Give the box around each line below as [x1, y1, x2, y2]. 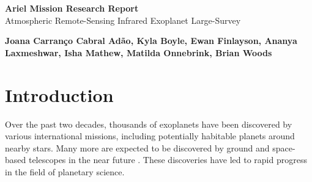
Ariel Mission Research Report [5, 2, 139, 14]
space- [272, 141, 295, 154]
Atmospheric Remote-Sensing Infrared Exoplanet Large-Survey [5, 13, 241, 26]
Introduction [5, 82, 114, 107]
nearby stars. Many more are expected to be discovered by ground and [5, 141, 270, 154]
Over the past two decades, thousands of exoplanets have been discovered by [5, 117, 292, 130]
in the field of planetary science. [5, 165, 125, 178]
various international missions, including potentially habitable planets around [5, 129, 295, 142]
